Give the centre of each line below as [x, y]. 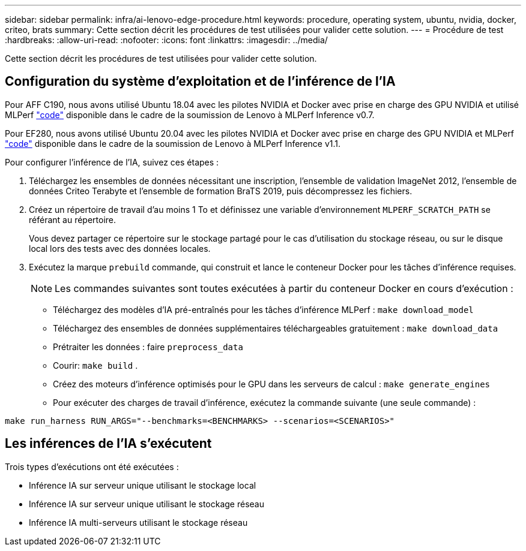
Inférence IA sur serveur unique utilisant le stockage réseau [147, 504]
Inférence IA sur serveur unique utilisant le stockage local [143, 485]
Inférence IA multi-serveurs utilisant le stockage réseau [138, 522]
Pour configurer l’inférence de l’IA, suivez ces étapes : [112, 162]
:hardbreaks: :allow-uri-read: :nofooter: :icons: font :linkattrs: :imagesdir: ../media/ [166, 40]
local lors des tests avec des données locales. [120, 248]
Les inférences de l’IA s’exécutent [108, 444]
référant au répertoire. [73, 219]
